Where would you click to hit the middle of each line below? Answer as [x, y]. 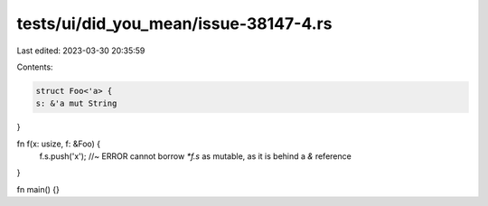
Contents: [35, 67]
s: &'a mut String [76, 103]
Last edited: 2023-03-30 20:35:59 [81, 51]
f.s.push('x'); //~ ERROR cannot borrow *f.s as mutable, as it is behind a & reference [195, 156]
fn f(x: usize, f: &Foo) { [59, 144]
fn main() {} [38, 189]
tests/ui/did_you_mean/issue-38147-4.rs [174, 23]
